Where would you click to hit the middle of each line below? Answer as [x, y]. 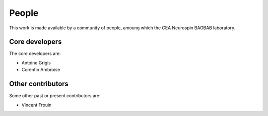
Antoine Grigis [36, 62]
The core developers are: [35, 54]
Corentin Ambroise [41, 70]
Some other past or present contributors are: [55, 96]
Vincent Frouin [36, 105]
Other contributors [39, 84]
